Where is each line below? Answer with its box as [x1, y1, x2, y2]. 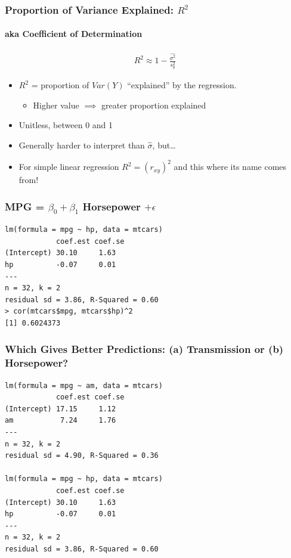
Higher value [33, 98, 79, 111]
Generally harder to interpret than [18, 138, 145, 151]
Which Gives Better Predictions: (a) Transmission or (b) [5, 342, 284, 356]
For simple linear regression [18, 160, 119, 173]
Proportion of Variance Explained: [5, 2, 174, 17]
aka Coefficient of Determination [5, 27, 143, 40]
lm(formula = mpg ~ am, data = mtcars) [5, 381, 163, 390]
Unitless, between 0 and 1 [18, 119, 113, 131]
